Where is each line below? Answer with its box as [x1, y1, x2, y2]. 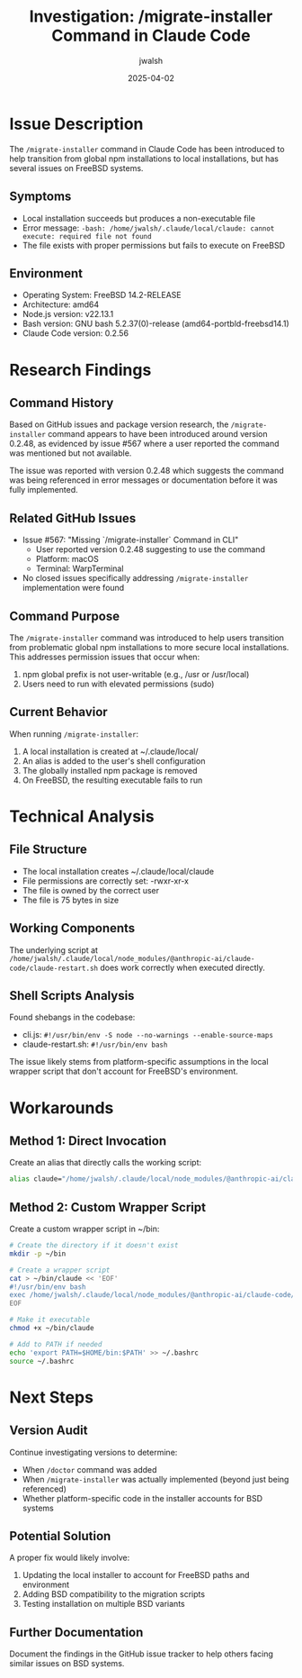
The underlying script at [9, 944, 99, 956]
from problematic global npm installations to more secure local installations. [9, 641, 289, 652]
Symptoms [9, 189, 72, 204]
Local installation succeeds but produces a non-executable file [22, 213, 256, 223]
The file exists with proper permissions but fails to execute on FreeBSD [22, 240, 286, 250]
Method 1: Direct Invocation [9, 1133, 167, 1148]
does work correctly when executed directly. [100, 962, 265, 973]
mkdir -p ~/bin [9, 1249, 67, 1258]
